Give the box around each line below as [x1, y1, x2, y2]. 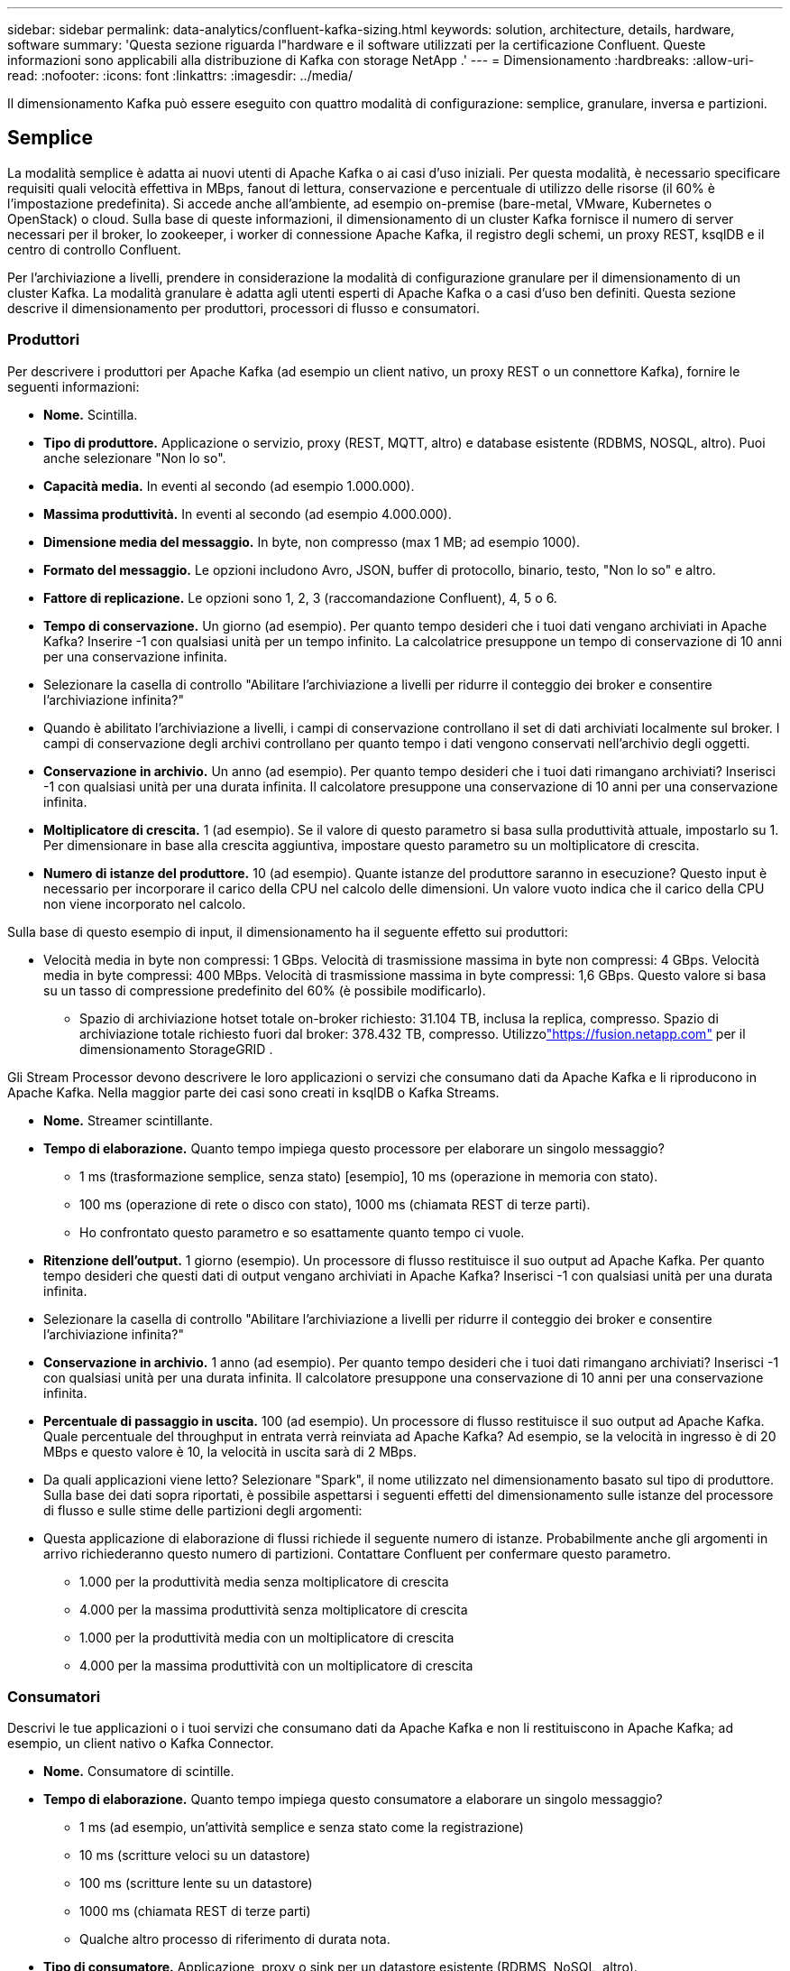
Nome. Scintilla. [43, 406, 138, 422]
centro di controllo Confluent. [7, 241, 181, 257]
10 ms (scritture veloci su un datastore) [79, 1847, 311, 1864]
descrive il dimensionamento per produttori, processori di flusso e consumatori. [7, 300, 480, 316]
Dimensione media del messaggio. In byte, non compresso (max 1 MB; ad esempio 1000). [43, 533, 581, 550]
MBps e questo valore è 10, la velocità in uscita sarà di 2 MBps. [43, 1443, 417, 1459]
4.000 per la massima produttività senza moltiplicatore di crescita [79, 1601, 468, 1617]
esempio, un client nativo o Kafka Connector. [7, 1735, 274, 1752]
